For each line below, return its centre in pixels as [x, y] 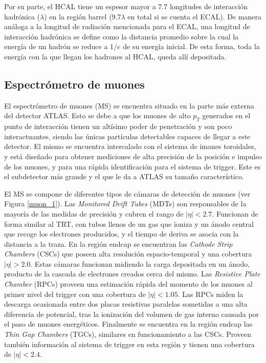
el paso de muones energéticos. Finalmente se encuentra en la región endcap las [128, 324]
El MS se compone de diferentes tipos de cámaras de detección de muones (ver [127, 193]
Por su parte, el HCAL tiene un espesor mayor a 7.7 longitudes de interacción [126, 6]
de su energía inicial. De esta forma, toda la [191, 46]
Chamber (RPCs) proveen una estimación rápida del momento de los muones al [128, 284]
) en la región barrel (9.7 [83, 16]
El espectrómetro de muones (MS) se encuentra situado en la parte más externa [129, 105]
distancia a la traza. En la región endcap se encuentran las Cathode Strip [118, 243]
